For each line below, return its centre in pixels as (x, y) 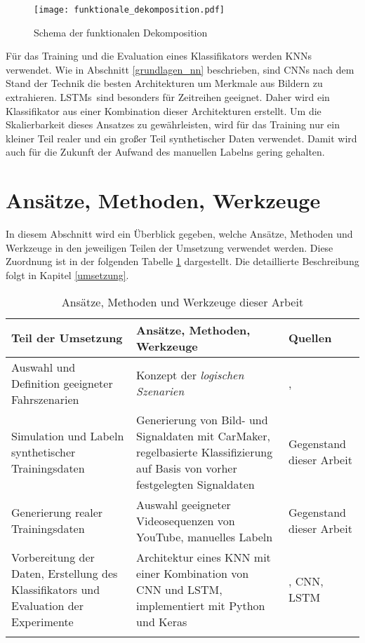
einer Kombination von (193, 573)
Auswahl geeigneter (184, 504)
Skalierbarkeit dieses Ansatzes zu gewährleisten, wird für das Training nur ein (173, 124)
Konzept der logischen (190, 375)
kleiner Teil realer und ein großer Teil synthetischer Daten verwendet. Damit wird (181, 138)
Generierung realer (57, 512)
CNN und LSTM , (179, 589)
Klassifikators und (56, 589)
